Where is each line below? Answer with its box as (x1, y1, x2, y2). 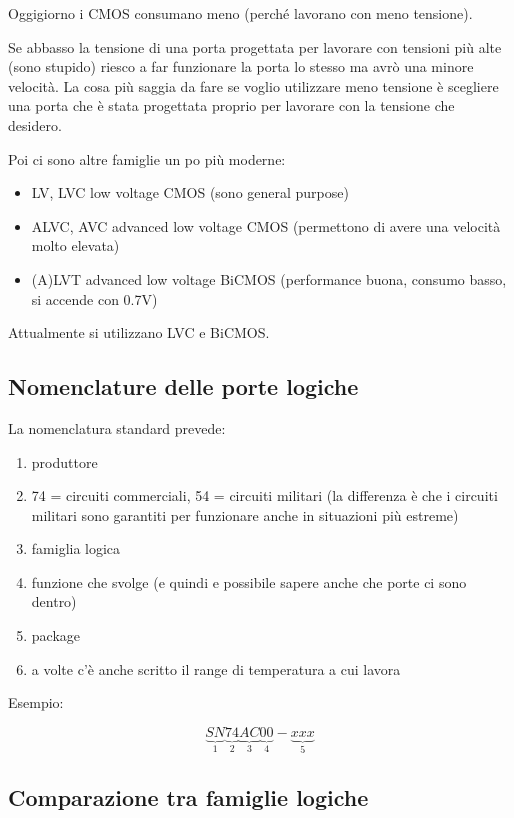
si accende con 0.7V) (31, 288, 158, 309)
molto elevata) (31, 235, 120, 256)
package (31, 625, 81, 646)
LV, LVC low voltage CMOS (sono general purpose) (31, 182, 349, 203)
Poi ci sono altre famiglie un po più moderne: (8, 148, 286, 169)
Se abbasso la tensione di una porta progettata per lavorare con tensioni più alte (8, 36, 502, 57)
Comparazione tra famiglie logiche (8, 781, 369, 812)
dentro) (31, 591, 77, 612)
